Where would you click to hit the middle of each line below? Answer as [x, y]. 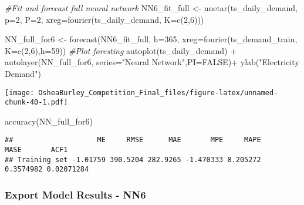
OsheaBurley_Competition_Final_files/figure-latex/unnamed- [158, 93]
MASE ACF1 [36, 150]
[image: [20, 93]
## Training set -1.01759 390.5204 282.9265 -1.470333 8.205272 [133, 159]
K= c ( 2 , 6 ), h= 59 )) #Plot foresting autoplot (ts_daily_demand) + [121, 50]
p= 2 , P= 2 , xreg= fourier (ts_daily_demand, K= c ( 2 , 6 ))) [104, 19]
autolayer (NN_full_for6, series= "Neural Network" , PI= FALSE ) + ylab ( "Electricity [152, 62]
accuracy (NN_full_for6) [49, 121]
